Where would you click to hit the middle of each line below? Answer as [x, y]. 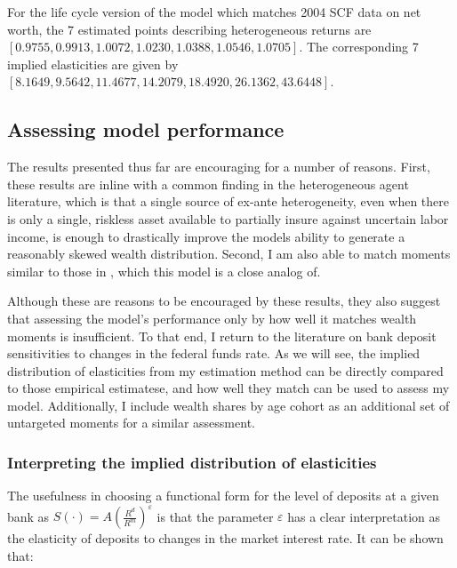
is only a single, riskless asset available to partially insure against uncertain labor [228, 218]
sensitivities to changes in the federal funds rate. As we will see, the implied [214, 353]
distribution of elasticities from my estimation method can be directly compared [225, 370]
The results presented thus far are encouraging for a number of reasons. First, [219, 167]
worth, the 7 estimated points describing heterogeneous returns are [189, 29]
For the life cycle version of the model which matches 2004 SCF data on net [214, 12]
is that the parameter [215, 516]
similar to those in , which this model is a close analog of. [164, 271]
